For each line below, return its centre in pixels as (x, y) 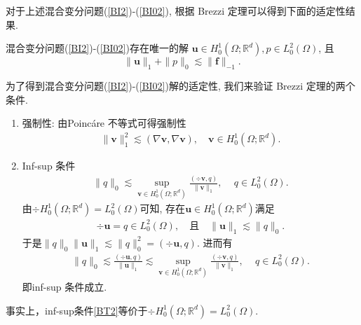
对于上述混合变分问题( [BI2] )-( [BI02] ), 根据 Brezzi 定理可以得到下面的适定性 (176, 11)
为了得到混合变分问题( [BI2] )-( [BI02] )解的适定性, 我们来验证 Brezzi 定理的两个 (180, 85)
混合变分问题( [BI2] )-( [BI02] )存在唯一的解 (97, 48)
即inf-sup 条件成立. (64, 287)
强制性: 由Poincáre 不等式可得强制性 (104, 123)
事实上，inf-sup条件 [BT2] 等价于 (77, 310)
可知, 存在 (163, 208)
